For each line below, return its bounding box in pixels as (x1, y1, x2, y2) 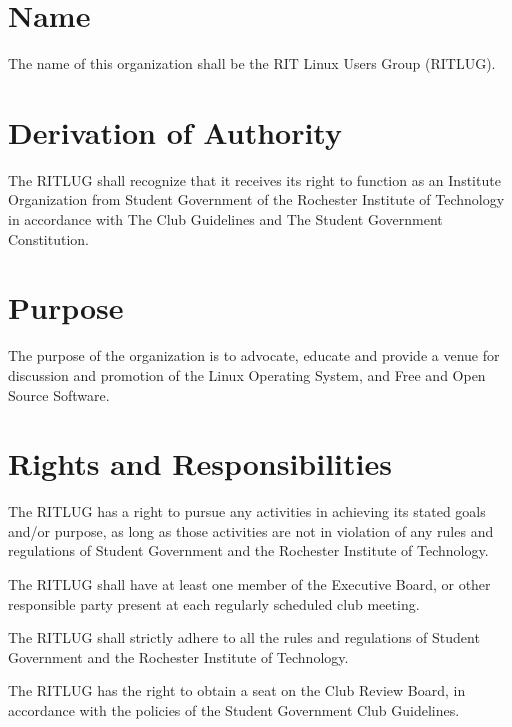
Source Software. (8, 384, 110, 405)
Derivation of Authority (8, 111, 342, 152)
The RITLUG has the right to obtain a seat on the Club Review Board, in (8, 680, 466, 701)
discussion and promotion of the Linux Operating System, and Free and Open (8, 364, 486, 385)
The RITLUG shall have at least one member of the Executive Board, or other (8, 574, 491, 595)
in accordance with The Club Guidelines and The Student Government (8, 209, 443, 230)
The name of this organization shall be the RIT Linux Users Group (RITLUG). (8, 53, 496, 74)
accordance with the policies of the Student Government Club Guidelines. (8, 700, 460, 720)
